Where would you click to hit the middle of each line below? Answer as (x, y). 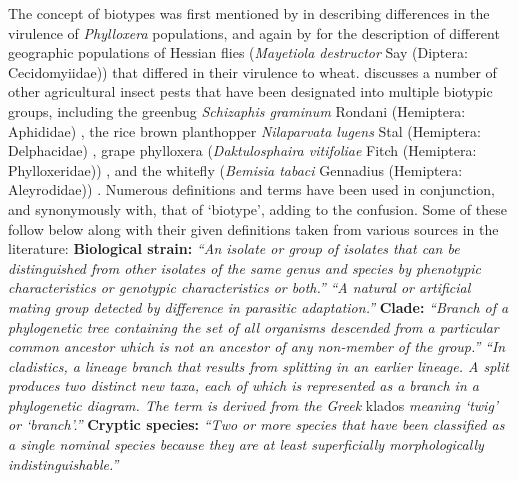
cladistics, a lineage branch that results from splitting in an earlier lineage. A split (258, 365)
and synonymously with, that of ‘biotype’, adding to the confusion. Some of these (257, 208)
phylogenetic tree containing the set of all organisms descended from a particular (253, 326)
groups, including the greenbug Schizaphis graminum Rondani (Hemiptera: (237, 110)
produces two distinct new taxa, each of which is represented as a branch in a (243, 385)
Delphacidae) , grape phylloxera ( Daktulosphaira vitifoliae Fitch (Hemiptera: (242, 150)
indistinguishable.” (63, 463)
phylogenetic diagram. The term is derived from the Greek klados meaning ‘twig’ (253, 404)
